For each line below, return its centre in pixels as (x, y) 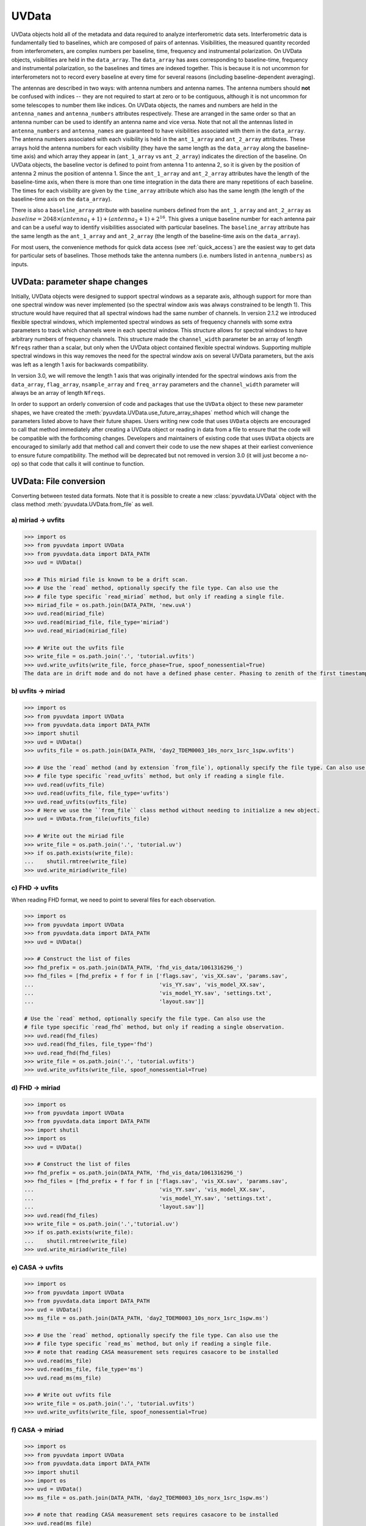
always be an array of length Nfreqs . (58, 392)
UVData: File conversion (59, 481)
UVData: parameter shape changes (80, 282)
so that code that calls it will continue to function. (83, 464)
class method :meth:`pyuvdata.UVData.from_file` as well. (82, 504)
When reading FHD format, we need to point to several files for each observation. (113, 900)
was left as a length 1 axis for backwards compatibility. (80, 364)
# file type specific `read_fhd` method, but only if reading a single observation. (154, 1027)
